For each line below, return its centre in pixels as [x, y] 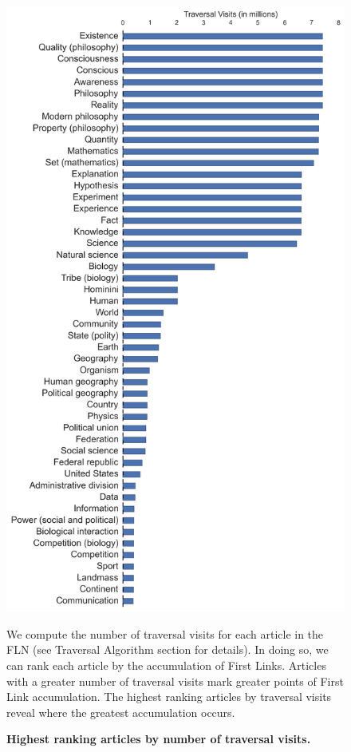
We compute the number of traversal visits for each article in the [165, 633]
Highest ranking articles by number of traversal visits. [159, 739]
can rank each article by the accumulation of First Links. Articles [166, 665]
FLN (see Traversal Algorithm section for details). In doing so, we [168, 649]
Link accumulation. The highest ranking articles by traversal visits [169, 697]
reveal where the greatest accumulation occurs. [121, 712]
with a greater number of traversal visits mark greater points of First [175, 681]
